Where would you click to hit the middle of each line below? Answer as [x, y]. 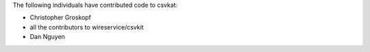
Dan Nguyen [47, 37]
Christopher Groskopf [61, 18]
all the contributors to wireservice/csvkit [87, 27]
